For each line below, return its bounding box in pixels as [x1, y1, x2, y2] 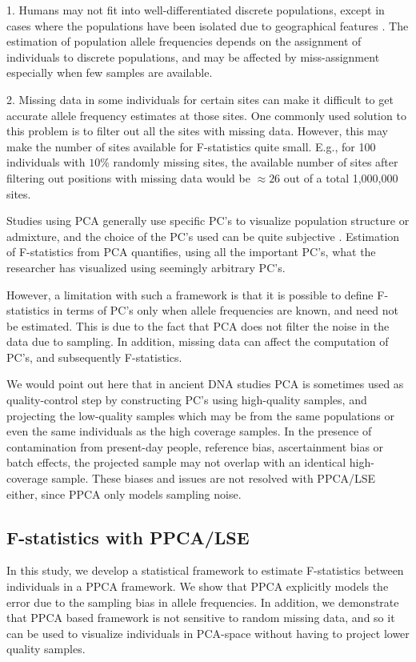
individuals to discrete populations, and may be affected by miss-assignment [6, 48, 380, 65]
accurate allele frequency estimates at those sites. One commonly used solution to [6, 106, 406, 123]
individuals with [6, 154, 86, 171]
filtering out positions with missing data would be [6, 169, 250, 186]
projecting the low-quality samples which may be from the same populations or [6, 407, 394, 423]
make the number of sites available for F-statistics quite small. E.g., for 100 [6, 138, 376, 154]
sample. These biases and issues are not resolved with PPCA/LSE [51, 470, 376, 487]
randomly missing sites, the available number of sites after [113, 154, 398, 171]
